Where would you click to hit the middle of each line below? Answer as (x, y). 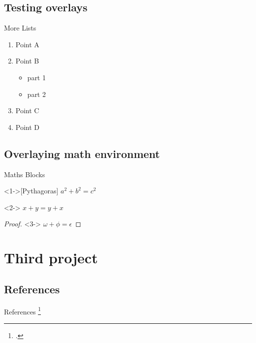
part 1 (36, 77)
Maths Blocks (25, 174)
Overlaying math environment (82, 153)
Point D (28, 127)
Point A (27, 44)
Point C (27, 110)
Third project (51, 258)
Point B (27, 61)
